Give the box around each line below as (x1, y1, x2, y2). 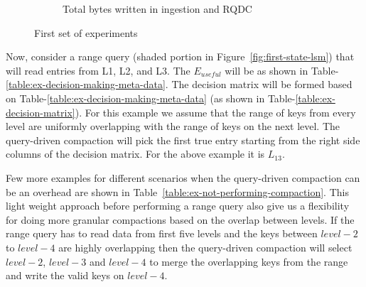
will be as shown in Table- (225, 63, 339, 77)
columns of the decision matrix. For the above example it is (6, 146, 265, 161)
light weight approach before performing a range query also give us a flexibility (6, 198, 350, 213)
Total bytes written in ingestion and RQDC (63, 1, 252, 16)
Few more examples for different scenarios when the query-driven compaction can (6, 170, 360, 185)
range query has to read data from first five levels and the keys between (6, 226, 318, 241)
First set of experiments (34, 25, 138, 40)
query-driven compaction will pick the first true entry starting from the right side (6, 132, 360, 147)
